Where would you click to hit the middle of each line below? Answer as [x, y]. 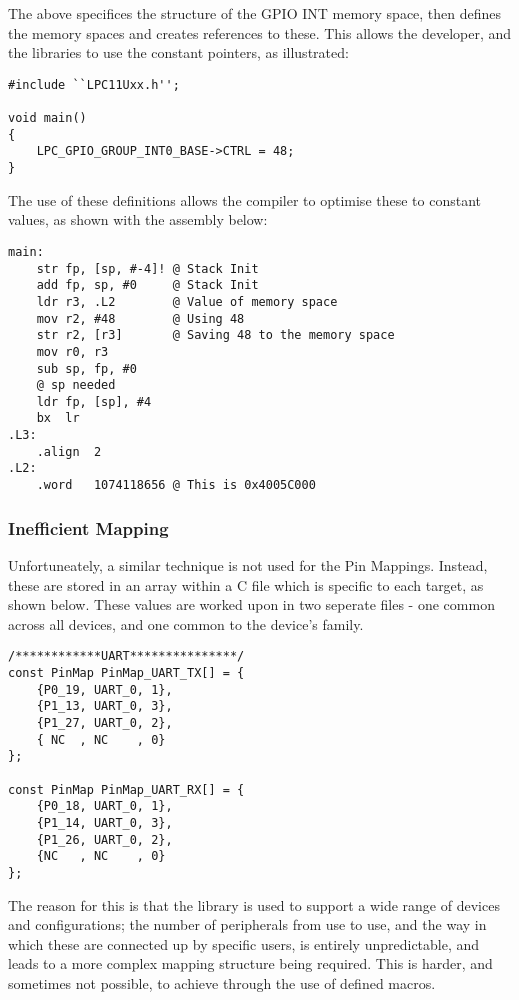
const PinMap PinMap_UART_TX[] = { [126, 673]
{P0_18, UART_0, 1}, [104, 806]
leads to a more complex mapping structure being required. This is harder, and [250, 963]
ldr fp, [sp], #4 [94, 401]
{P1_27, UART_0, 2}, [104, 722]
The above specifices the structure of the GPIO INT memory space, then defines [255, 13]
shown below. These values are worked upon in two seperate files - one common [251, 604]
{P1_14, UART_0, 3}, [104, 822]
